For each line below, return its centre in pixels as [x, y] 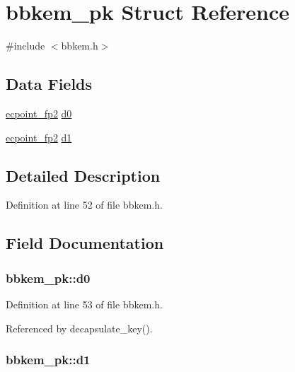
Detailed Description [83, 175]
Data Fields [49, 84]
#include [25, 46]
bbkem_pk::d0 [48, 278]
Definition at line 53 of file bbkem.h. [84, 304]
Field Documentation [85, 243]
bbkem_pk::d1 [48, 360]
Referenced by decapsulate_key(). [79, 328]
